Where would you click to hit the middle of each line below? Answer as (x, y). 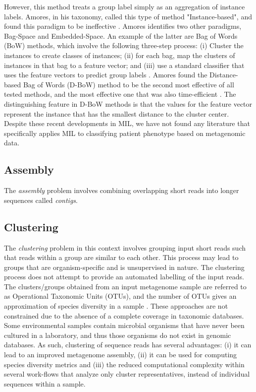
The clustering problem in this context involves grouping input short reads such (125, 247)
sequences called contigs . (41, 200)
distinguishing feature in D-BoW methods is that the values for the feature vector (128, 103)
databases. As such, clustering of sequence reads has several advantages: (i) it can (128, 345)
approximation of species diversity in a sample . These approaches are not (116, 306)
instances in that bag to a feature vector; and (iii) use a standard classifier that (124, 65)
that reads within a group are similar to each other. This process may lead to (121, 257)
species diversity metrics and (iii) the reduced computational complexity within (124, 364)
